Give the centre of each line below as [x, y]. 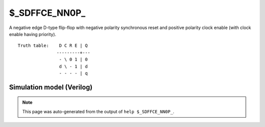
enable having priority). [33, 34]
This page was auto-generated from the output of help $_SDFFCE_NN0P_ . [98, 111]
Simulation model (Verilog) [51, 87]
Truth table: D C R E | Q [53, 46]
